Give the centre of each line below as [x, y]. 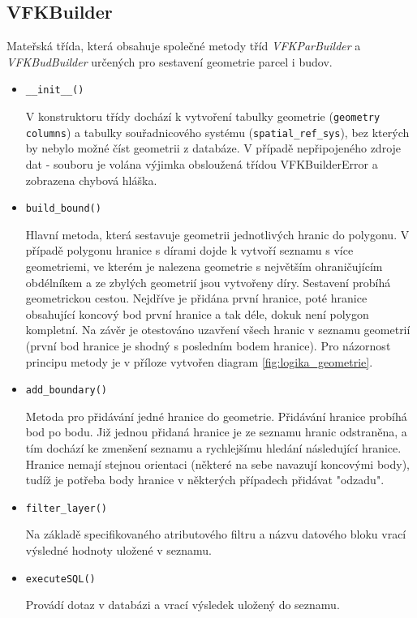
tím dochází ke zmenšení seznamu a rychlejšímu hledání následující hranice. [213, 447]
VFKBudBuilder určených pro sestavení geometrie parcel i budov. [170, 61]
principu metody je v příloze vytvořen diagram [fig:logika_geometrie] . [199, 361]
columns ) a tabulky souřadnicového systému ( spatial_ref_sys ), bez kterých [217, 132]
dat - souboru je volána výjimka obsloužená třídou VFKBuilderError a [202, 163]
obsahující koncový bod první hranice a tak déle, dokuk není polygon [197, 313]
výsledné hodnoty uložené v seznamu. [119, 550]
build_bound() [63, 209]
